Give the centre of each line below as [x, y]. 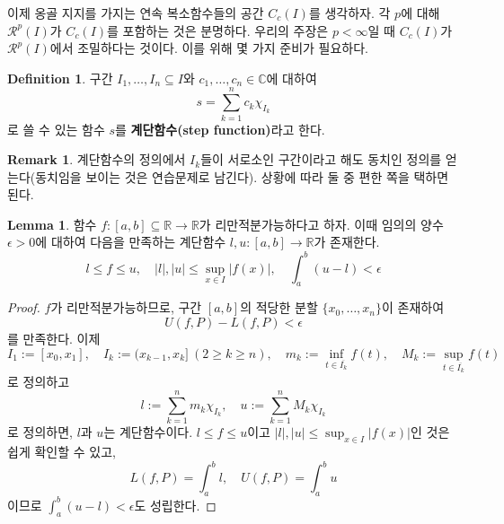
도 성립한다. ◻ [175, 505]
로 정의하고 [39, 381]
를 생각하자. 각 [349, 13]
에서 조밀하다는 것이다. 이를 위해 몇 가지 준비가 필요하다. [209, 48]
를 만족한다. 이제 [54, 338]
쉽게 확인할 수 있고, [62, 452]
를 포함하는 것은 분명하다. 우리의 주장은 [218, 30]
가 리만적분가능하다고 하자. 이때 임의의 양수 [321, 224]
